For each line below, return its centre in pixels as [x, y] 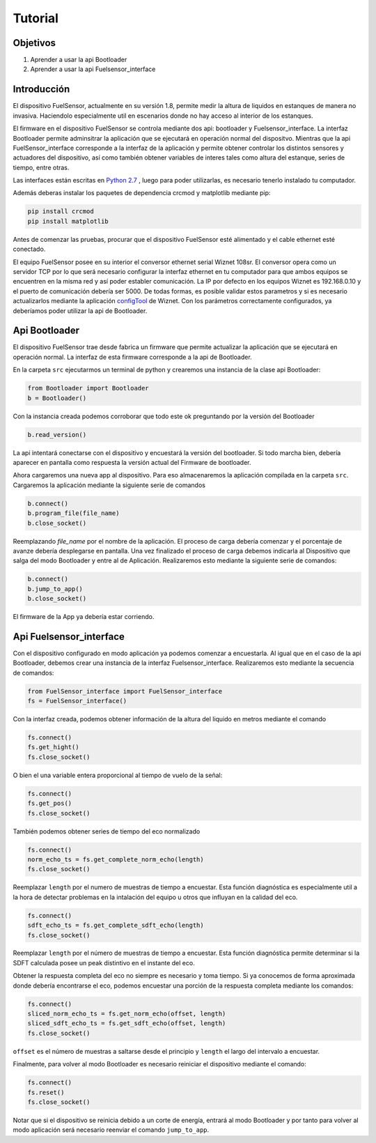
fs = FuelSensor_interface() [77, 701]
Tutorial [36, 18]
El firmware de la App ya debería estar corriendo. [84, 617]
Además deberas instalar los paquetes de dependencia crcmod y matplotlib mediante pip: [142, 193]
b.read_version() [57, 435]
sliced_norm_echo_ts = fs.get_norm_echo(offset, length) [127, 1014]
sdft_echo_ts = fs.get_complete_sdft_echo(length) [116, 926]
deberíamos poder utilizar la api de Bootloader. [80, 311]
